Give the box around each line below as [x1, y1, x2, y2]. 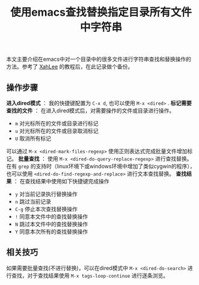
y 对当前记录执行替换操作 [14, 191, 78, 197]
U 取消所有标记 [14, 135, 51, 142]
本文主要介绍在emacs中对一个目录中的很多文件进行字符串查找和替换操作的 [6, 55, 191, 63]
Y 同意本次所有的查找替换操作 [14, 228, 88, 235]
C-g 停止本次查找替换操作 [14, 206, 78, 212]
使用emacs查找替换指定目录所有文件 [10, 5, 192, 19]
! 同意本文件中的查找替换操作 [14, 213, 88, 220]
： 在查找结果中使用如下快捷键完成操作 [13, 178, 109, 185]
